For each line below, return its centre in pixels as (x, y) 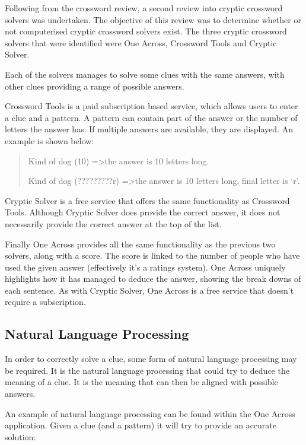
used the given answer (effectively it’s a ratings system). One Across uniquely (145, 267)
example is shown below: (50, 140)
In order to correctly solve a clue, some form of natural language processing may (151, 359)
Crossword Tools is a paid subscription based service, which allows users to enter (152, 106)
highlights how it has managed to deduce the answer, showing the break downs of (153, 279)
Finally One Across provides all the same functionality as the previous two (140, 244)
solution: (20, 436)
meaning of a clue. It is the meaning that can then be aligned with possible (141, 382)
